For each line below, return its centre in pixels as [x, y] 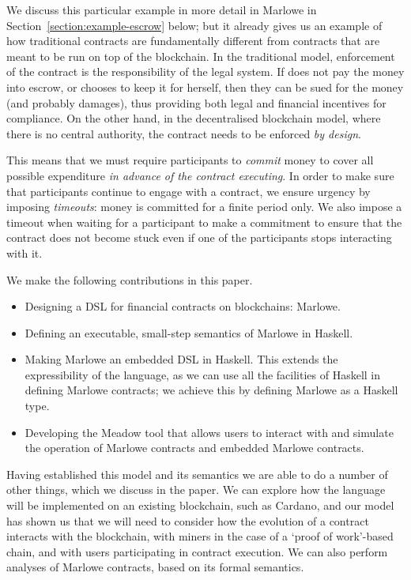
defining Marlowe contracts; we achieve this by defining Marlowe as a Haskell [211, 390]
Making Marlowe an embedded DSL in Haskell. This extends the [181, 359]
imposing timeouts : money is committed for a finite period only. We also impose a [204, 207]
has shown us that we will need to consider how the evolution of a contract [188, 520]
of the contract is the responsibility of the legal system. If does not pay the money [205, 72]
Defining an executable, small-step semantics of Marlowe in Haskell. [189, 332]
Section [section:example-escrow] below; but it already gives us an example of [194, 25]
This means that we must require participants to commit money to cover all [190, 160]
